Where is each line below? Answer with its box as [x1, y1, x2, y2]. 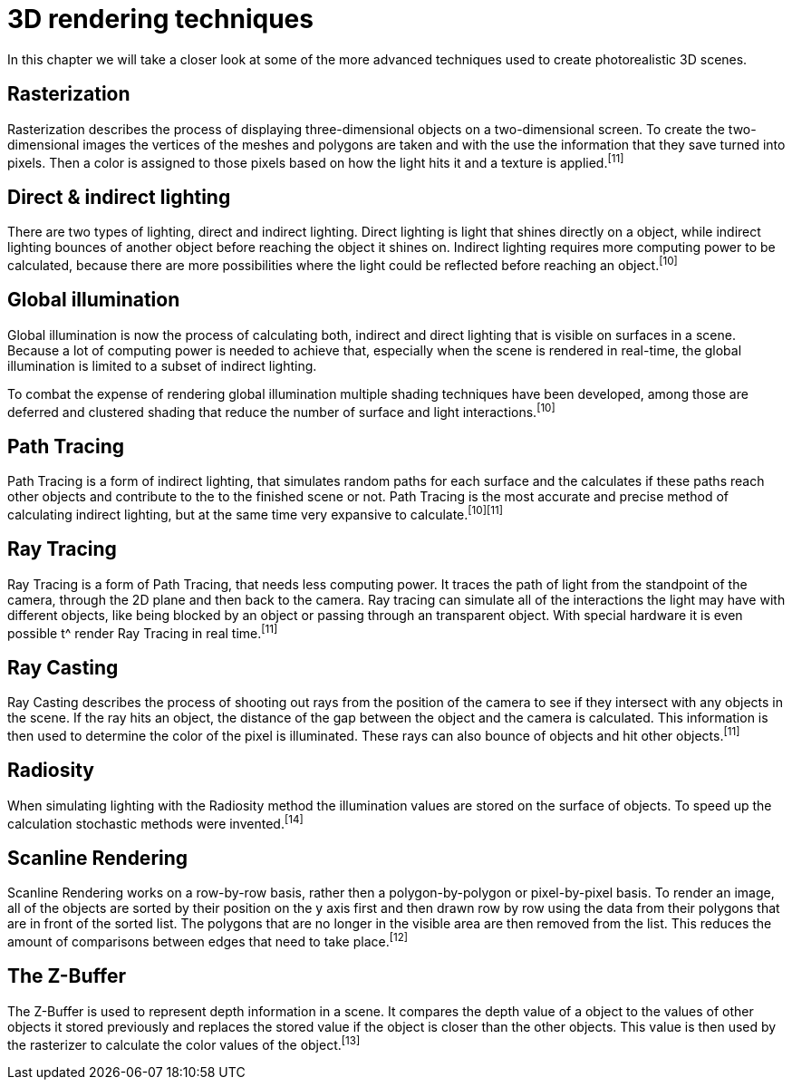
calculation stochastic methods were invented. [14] [7, 812, 304, 831]
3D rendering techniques [7, 4, 314, 34]
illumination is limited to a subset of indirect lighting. [7, 357, 317, 374]
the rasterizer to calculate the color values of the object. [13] [7, 1034, 361, 1053]
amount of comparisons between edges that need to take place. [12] [7, 931, 409, 949]
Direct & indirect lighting [7, 185, 231, 209]
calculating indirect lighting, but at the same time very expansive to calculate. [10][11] [7, 504, 503, 522]
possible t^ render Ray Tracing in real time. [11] [7, 622, 278, 641]
